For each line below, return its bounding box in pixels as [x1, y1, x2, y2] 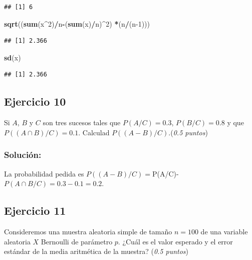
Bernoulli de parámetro [41, 236, 113, 246]
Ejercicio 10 [4, 94, 66, 109]
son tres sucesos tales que [43, 117, 121, 128]
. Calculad [78, 127, 110, 137]
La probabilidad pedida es [4, 168, 84, 179]
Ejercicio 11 [4, 203, 66, 218]
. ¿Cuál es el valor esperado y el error [118, 236, 233, 246]
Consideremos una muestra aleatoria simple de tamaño [4, 226, 172, 236]
